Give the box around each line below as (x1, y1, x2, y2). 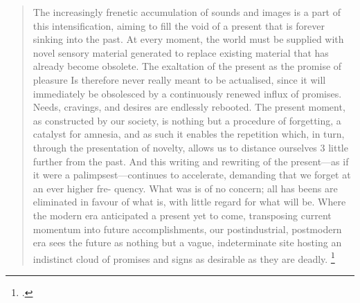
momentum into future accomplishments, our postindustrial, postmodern (33, 221, 342, 236)
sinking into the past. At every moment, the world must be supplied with (33, 32, 344, 46)
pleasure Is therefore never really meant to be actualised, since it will (33, 72, 326, 86)
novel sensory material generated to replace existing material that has (33, 45, 329, 59)
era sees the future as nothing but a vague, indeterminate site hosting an (33, 235, 342, 250)
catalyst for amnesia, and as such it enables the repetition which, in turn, (33, 127, 345, 141)
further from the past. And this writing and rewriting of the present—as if (33, 154, 349, 168)
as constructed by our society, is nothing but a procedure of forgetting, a (33, 113, 341, 127)
